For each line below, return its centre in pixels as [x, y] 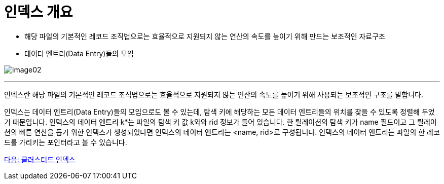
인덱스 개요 [39, 12]
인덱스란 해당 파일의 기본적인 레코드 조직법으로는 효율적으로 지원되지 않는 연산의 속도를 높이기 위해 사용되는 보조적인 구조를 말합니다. [214, 94]
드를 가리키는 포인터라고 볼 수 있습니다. [66, 142]
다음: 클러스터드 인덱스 [40, 159]
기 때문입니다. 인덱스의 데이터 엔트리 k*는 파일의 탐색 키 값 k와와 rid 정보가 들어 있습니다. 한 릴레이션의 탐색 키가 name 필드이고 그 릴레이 [220, 122]
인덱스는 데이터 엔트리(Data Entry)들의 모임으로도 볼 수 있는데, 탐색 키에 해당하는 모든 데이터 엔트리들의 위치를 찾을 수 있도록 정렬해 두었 [219, 112]
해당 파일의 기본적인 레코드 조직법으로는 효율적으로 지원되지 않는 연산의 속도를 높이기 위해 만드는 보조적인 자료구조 [205, 36]
